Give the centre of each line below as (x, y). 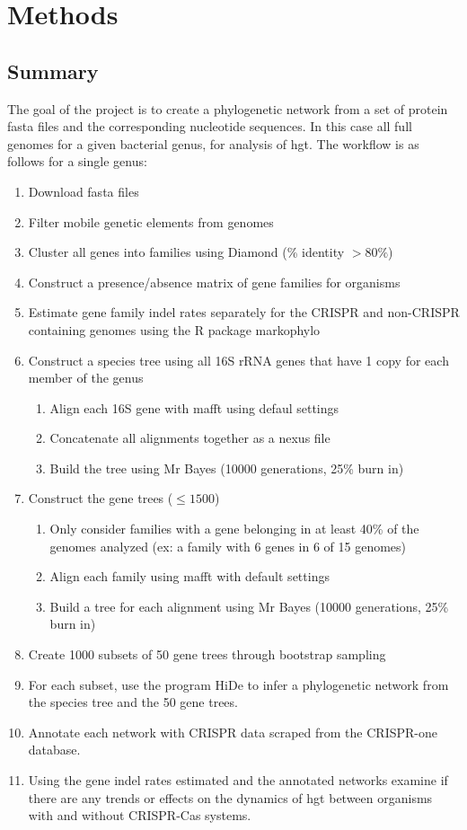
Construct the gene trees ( (101, 498)
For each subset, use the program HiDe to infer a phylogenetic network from (238, 684)
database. (54, 750)
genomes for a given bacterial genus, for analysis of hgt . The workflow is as (213, 143)
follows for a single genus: (77, 161)
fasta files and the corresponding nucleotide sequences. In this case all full (210, 126)
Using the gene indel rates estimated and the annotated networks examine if (238, 780)
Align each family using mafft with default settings (189, 576)
